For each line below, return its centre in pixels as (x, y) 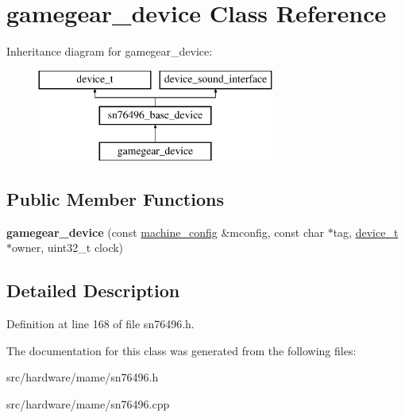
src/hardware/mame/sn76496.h (83, 377)
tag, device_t (366, 232)
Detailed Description (93, 290)
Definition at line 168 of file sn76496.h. (100, 324)
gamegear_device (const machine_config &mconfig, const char (166, 232)
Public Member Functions (115, 199)
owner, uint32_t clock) (68, 248)
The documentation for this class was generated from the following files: (181, 350)
